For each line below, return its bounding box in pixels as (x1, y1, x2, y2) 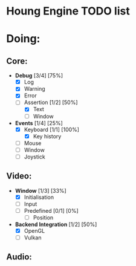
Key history (33, 132, 62, 140)
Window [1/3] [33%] (15, 187, 66, 194)
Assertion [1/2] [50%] (24, 99, 78, 106)
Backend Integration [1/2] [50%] (15, 221, 97, 228)
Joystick (24, 153, 45, 160)
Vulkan (24, 234, 42, 241)
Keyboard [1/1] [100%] (24, 126, 80, 133)
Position (33, 213, 54, 221)
